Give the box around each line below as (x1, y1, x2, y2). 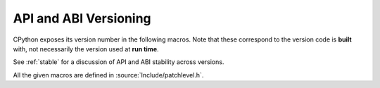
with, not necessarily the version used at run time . (13, 44, 159, 53)
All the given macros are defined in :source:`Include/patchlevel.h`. (13, 70, 204, 79)
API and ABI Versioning (13, 11, 151, 26)
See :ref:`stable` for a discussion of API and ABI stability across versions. (13, 58, 224, 66)
